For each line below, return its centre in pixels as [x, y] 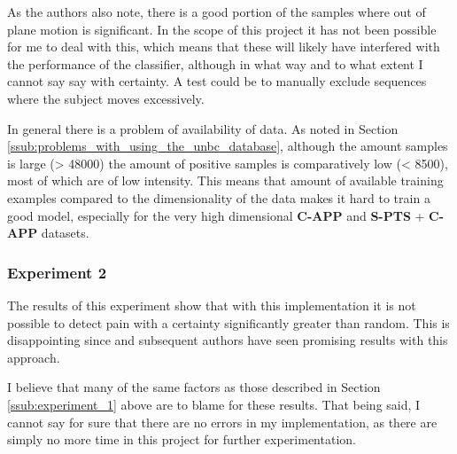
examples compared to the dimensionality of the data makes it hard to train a [219, 197]
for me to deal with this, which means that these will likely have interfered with [224, 47]
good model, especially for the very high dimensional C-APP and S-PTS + [216, 215]
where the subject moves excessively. [106, 98]
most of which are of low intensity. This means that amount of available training [225, 180]
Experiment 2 [57, 272]
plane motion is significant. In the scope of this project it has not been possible [222, 29]
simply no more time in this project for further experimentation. [182, 439]
